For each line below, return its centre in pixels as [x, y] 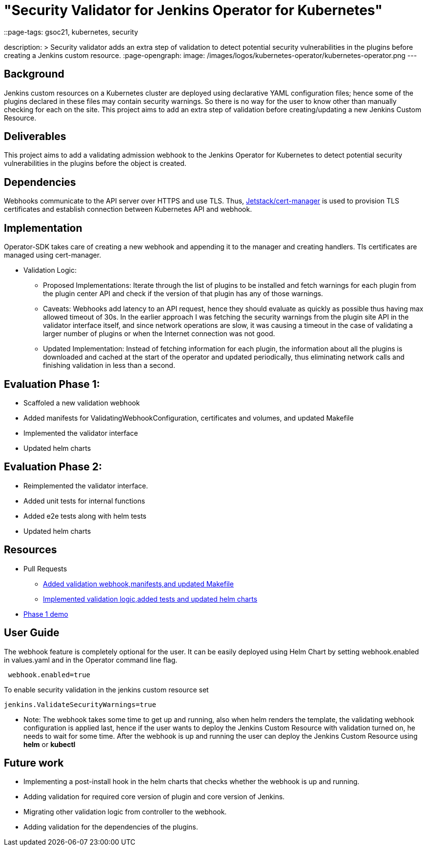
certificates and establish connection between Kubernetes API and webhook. [128, 209]
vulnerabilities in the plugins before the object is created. [95, 163]
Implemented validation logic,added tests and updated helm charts [150, 599]
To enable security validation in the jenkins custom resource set [106, 689]
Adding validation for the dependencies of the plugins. [111, 827]
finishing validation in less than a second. [109, 365]
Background [34, 74]
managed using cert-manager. [53, 255]
